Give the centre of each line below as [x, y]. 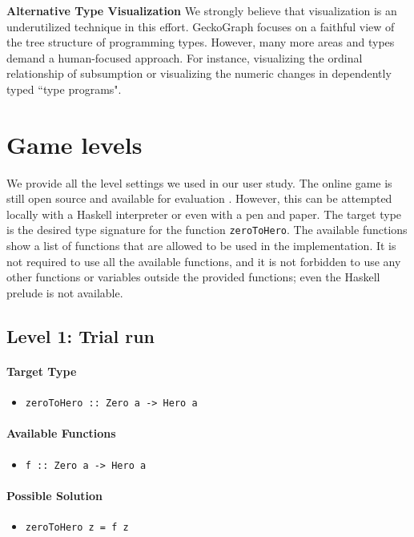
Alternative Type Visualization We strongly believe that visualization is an [202, 10]
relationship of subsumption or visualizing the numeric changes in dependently [199, 73]
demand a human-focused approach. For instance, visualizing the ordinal [185, 57]
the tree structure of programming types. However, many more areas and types [201, 42]
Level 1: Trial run [81, 335]
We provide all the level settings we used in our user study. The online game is [199, 182]
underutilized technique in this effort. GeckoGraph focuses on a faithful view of [201, 26]
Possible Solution [55, 495]
